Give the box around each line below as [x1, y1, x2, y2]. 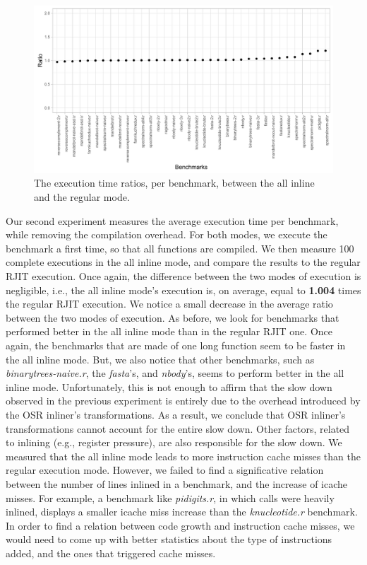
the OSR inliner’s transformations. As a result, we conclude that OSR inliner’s [6, 407, 346, 421]
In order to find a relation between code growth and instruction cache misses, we [6, 518, 355, 532]
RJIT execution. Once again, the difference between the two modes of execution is [6, 269, 361, 283]
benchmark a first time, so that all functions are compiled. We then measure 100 [6, 240, 354, 255]
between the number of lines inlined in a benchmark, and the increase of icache [6, 476, 348, 491]
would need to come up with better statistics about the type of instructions [6, 532, 332, 547]
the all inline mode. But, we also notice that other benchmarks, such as [6, 351, 315, 366]
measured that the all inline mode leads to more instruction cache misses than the [6, 448, 361, 463]
